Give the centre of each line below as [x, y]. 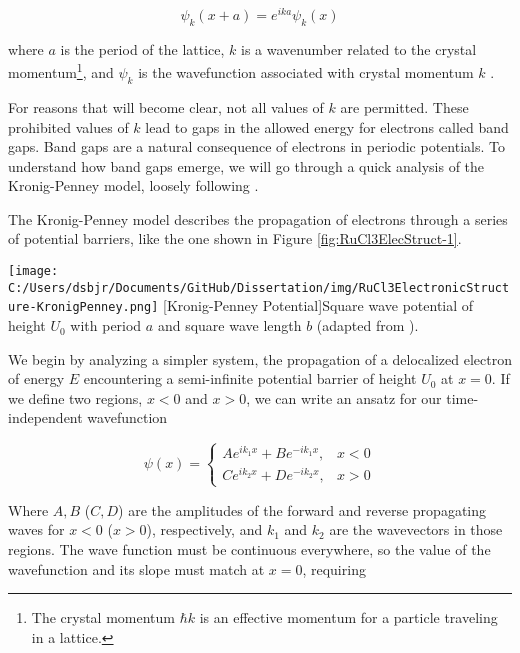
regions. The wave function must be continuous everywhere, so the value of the [249, 548]
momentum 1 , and [61, 71]
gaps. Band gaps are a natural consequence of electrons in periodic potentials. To [256, 146]
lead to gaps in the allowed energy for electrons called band [327, 126]
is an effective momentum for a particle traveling [348, 617]
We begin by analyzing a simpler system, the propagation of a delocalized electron [260, 358]
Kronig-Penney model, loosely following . [133, 185]
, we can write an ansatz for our [344, 397]
